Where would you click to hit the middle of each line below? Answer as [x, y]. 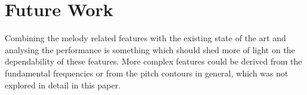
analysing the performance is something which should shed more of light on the [150, 49]
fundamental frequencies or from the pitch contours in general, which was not [147, 73]
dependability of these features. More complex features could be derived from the [153, 61]
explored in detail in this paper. [63, 85]
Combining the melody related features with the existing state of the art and [145, 38]
